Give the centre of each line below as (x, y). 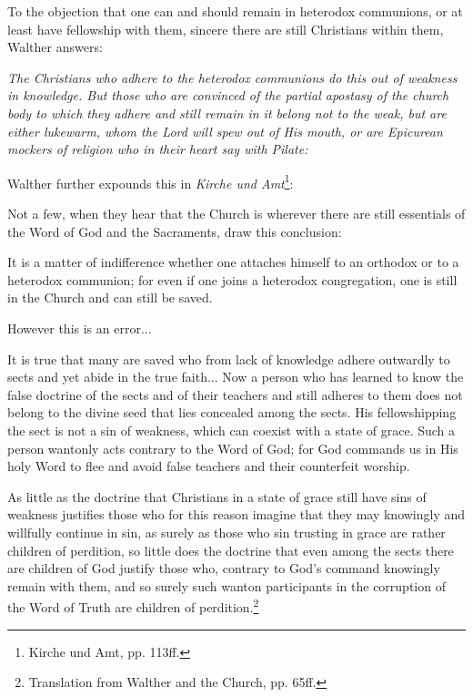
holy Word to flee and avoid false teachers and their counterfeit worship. (209, 466)
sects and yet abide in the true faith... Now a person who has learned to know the (236, 377)
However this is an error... (80, 328)
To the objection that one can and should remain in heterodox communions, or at (235, 11)
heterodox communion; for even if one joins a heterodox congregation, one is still (232, 279)
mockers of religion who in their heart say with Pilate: (158, 149)
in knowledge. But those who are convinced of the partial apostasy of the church (228, 95)
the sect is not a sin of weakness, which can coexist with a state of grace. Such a (231, 430)
